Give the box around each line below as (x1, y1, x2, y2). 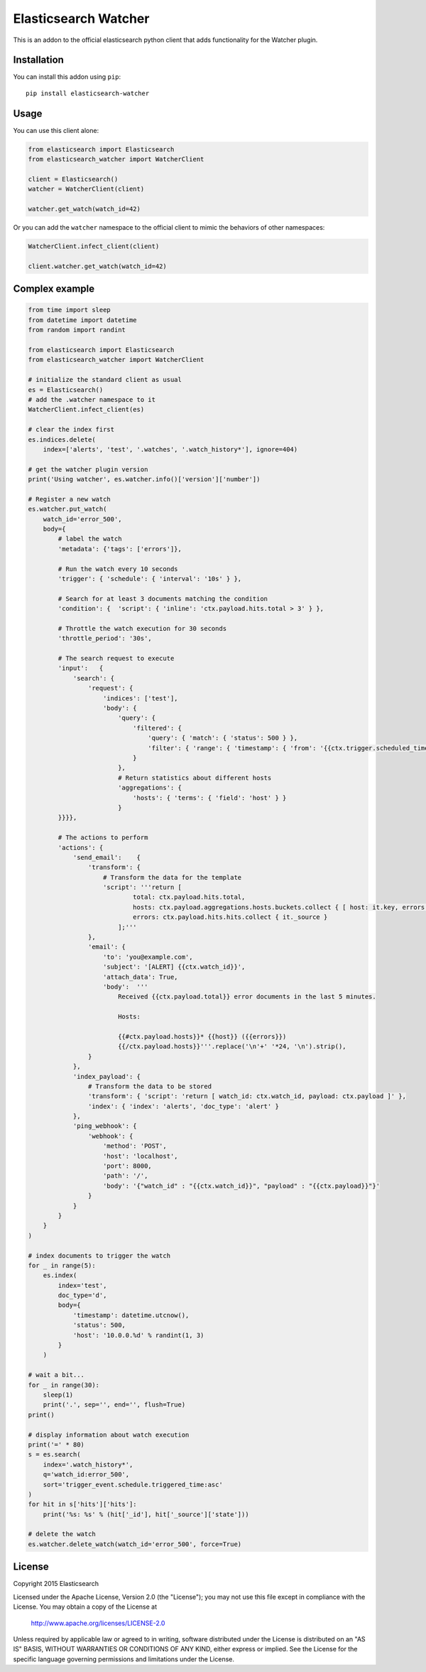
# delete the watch (28, 1530, 96, 1538)
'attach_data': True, (103, 973, 178, 981)
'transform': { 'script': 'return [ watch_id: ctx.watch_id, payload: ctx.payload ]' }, (87, 1092, 406, 1100)
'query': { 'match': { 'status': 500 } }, (148, 734, 298, 742)
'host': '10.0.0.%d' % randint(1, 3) (72, 1331, 204, 1339)
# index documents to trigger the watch (28, 1252, 170, 1260)
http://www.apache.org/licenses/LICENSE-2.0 (31, 1619, 165, 1627)
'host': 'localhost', (103, 1152, 178, 1160)
